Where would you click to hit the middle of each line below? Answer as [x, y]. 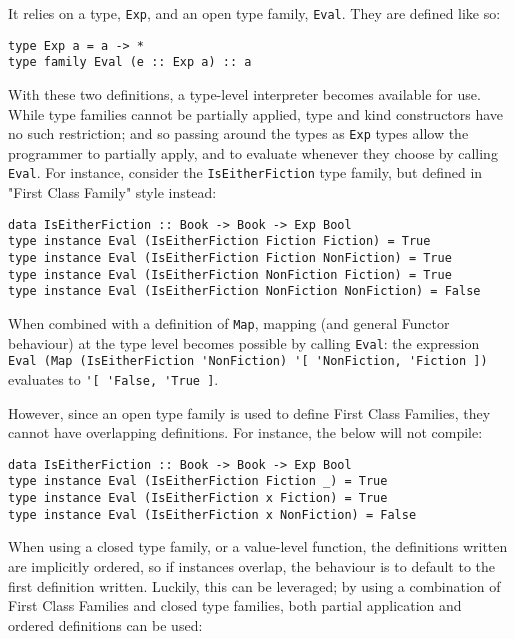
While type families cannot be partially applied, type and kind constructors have [256, 113]
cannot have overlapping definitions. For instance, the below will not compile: [245, 432]
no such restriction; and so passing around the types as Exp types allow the [238, 133]
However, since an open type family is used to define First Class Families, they [249, 412]
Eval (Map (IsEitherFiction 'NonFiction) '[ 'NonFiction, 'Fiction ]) [248, 361]
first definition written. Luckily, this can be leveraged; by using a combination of [254, 585]
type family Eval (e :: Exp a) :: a [130, 62]
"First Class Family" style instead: [112, 192]
